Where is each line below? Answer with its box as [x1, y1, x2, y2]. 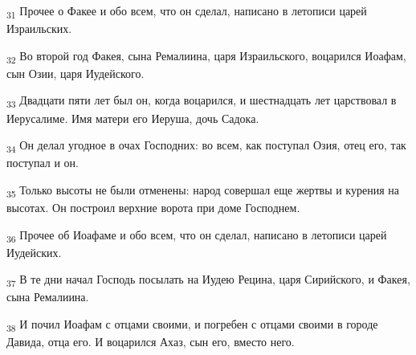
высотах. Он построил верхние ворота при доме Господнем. [6, 199, 300, 215]
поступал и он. [6, 154, 80, 171]
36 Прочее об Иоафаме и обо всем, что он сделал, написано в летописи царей [6, 226, 387, 245]
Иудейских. [6, 243, 62, 260]
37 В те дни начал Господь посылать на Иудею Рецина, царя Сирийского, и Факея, [6, 271, 410, 290]
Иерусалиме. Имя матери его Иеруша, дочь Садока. [6, 109, 259, 126]
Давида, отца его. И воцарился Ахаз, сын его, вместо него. [6, 333, 295, 350]
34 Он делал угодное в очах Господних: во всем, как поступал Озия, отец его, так [6, 137, 406, 155]
